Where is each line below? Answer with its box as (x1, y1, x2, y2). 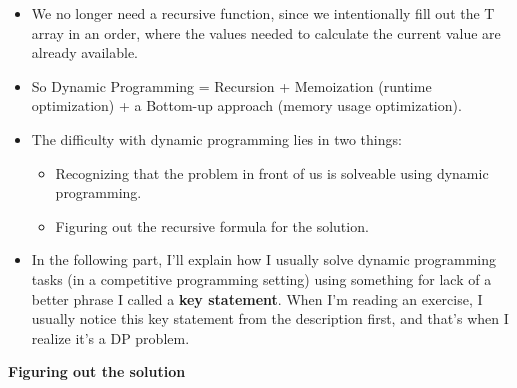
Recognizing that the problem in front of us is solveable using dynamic (55, 162, 489, 183)
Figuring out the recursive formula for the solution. (55, 215, 369, 236)
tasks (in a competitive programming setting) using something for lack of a (31, 268, 492, 289)
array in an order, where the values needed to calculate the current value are (31, 22, 501, 43)
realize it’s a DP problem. (31, 327, 190, 348)
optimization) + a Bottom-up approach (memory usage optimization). (31, 95, 462, 116)
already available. (31, 42, 139, 63)
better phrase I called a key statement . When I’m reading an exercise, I (31, 288, 483, 309)
